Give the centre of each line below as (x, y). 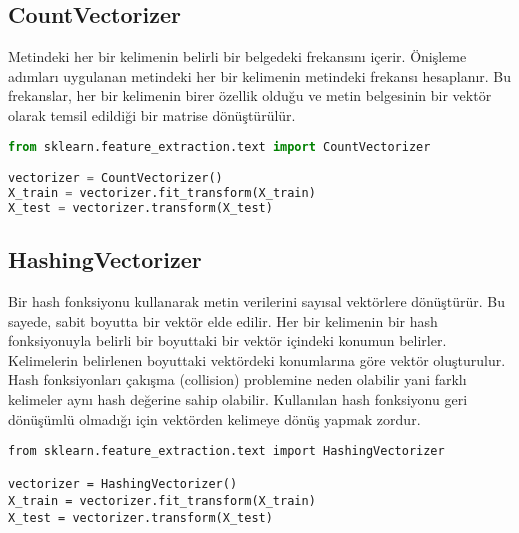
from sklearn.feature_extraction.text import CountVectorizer (219, 146)
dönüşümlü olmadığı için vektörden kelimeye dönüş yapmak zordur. (214, 418)
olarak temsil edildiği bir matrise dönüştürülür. (152, 114)
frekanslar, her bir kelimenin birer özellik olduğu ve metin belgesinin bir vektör (250, 95)
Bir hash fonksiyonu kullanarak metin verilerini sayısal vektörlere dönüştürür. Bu (256, 300)
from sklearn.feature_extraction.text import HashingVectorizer (226, 451)
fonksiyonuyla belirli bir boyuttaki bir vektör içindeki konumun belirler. (227, 340)
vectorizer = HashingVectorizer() (123, 484)
